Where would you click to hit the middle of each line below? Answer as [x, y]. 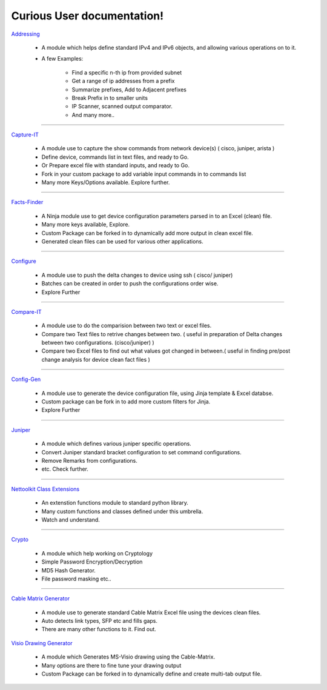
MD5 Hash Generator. [69, 570]
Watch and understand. [71, 519]
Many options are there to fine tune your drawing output [111, 665]
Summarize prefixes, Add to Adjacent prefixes [129, 89]
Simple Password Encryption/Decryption [92, 562]
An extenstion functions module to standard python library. [115, 503]
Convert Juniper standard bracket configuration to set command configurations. [141, 452]
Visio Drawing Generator [42, 643]
